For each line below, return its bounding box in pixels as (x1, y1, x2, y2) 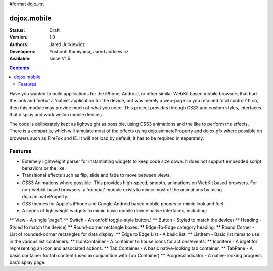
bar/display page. (9, 259, 46, 265)
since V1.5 (49, 56, 71, 62)
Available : (9, 56, 31, 62)
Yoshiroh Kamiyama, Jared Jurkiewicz (49, 49, 129, 55)
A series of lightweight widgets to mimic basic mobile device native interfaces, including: (22, 208, 207, 214)
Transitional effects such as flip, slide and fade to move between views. (22, 172, 171, 178)
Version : (9, 34, 28, 40)
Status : (9, 27, 25, 33)
